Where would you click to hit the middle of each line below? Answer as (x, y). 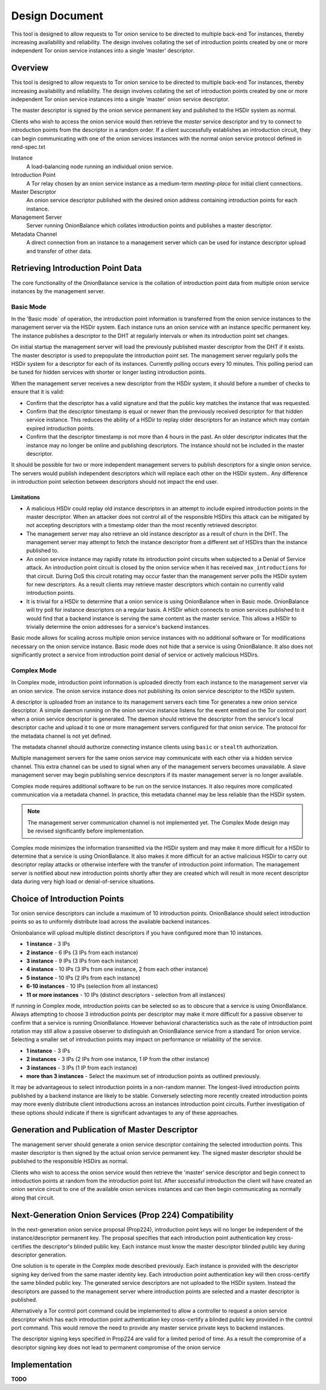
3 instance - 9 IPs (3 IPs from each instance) (82, 961)
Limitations (26, 497)
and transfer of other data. (59, 251)
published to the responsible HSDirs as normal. (70, 1161)
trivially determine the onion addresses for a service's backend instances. (118, 626)
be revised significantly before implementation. (86, 831)
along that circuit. (33, 1198)
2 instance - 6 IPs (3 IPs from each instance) (82, 952)
